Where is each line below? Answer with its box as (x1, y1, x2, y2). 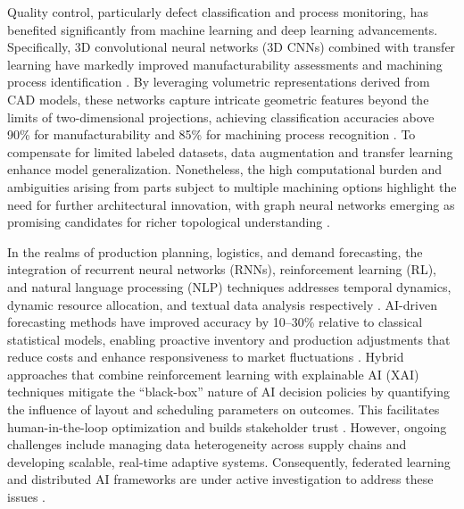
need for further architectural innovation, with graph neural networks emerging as (7, 195, 455, 213)
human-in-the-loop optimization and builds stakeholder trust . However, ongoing (7, 417, 447, 436)
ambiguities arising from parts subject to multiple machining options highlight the (7, 177, 457, 196)
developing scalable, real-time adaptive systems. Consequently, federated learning (7, 452, 451, 471)
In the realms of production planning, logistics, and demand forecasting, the (7, 242, 423, 261)
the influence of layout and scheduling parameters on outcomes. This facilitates (7, 400, 440, 419)
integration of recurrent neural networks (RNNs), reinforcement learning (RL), (7, 260, 436, 279)
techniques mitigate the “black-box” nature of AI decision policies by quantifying (7, 382, 451, 401)
